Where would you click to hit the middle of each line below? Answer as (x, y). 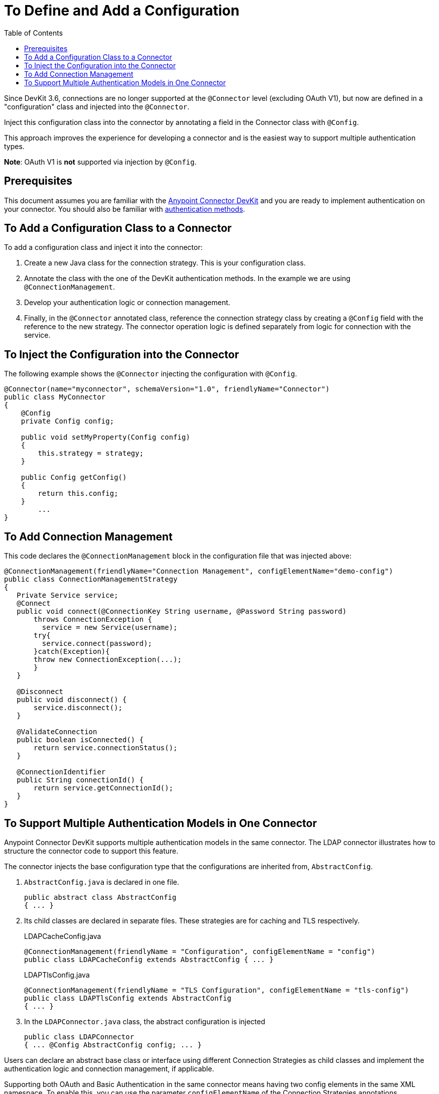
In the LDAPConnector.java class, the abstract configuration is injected (145, 1021)
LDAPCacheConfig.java (63, 936)
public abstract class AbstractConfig (100, 897)
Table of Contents (34, 33)
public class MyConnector (55, 397)
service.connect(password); (97, 644)
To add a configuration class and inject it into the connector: (103, 247)
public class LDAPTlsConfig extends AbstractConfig (128, 998)
